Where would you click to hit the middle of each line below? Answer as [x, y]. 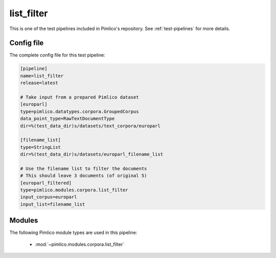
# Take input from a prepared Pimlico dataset [79, 97]
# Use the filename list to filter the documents [84, 169]
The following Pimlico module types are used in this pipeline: [73, 233]
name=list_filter [42, 76]
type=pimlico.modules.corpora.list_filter [74, 190]
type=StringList [41, 147]
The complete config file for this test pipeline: [57, 55]
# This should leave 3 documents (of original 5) [84, 176]
